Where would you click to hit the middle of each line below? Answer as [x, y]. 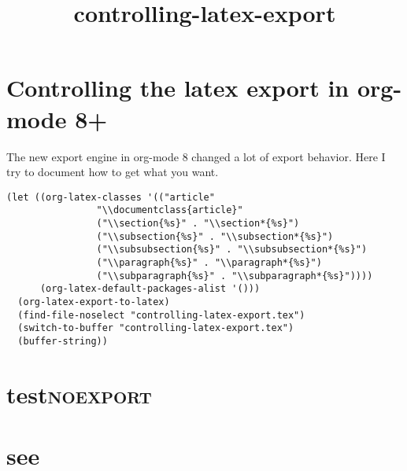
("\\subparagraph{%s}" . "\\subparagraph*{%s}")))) [235, 276]
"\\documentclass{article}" [170, 210]
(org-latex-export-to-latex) [94, 302]
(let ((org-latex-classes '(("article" [111, 197]
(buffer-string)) [63, 341]
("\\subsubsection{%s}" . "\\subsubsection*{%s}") [232, 250]
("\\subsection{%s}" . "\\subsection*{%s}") [215, 236]
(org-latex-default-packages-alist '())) [150, 289]
